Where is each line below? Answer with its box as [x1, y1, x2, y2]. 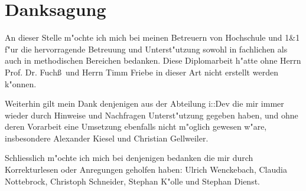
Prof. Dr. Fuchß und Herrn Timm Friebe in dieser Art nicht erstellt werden [5, 65, 278, 78]
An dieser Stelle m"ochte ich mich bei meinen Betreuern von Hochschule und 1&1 [5, 31, 300, 44]
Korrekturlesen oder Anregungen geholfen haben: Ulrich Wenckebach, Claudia [5, 163, 287, 176]
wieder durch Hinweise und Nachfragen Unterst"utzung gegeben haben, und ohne [5, 108, 298, 121]
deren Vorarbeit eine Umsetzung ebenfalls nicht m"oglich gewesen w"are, [5, 120, 267, 133]
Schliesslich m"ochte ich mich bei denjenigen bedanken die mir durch [5, 152, 253, 164]
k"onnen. [5, 77, 37, 90]
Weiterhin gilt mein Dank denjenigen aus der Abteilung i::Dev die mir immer [5, 97, 284, 110]
